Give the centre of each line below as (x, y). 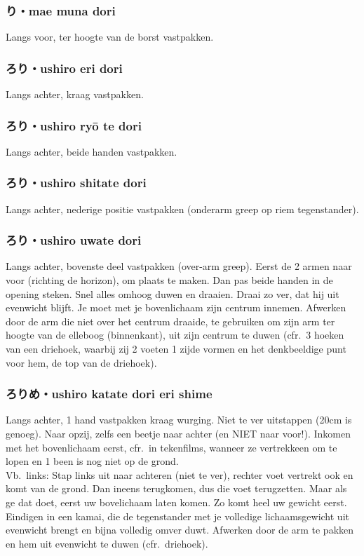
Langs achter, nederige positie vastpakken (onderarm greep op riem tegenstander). (182, 209)
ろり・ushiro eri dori (64, 68)
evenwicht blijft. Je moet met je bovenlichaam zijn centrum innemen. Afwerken (176, 307)
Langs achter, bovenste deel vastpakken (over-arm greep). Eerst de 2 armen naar (179, 266)
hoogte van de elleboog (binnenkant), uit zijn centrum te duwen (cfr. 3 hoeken (175, 335)
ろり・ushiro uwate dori (74, 240)
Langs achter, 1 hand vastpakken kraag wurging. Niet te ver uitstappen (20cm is (179, 420)
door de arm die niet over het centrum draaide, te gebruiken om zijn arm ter (170, 321)
